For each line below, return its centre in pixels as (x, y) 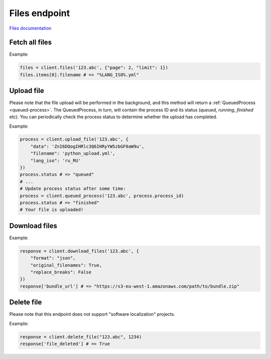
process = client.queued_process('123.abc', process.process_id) (102, 196)
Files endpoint (40, 13)
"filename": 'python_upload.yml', (73, 154)
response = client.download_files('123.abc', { (79, 251)
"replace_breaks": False (61, 272)
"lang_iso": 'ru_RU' (56, 160)
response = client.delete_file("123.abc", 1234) (81, 337)
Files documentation (30, 28)
